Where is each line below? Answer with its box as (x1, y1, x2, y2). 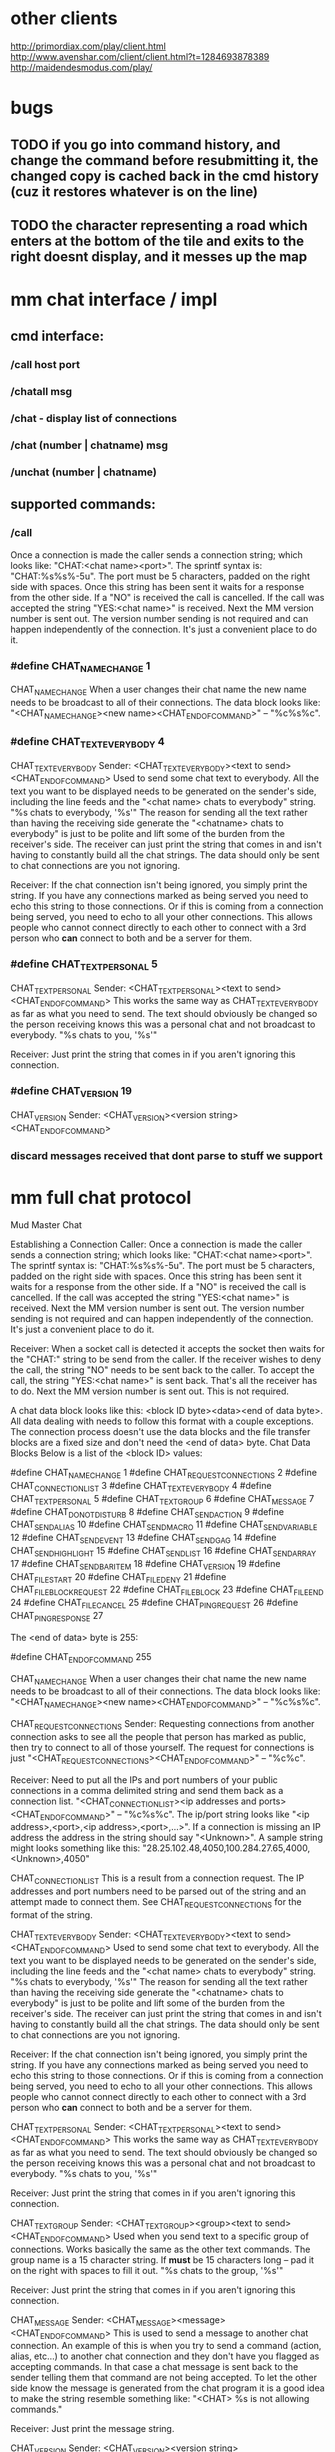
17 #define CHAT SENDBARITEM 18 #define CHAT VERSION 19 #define (10, 1557, 281, 1572)
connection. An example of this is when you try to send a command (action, (10, 2340, 322, 2352)
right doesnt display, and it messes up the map (10, 248, 308, 265)
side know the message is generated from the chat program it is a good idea (10, 2382, 325, 2394)
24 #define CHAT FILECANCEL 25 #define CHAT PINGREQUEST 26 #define (10, 1597, 299, 1611)
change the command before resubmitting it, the (10, 152, 319, 169)
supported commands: (10, 496, 157, 513)
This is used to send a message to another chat (113, 2327, 309, 2339)
